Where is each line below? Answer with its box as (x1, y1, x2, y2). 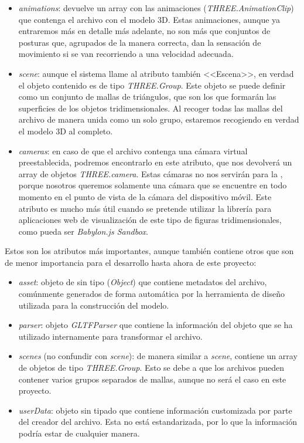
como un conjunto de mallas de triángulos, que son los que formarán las (18, 90, 276, 103)
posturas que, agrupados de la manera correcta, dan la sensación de (18, 36, 261, 48)
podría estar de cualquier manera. (18, 427, 140, 439)
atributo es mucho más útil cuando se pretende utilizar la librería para (18, 202, 272, 214)
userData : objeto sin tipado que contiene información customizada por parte (18, 404, 292, 416)
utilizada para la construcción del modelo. (18, 299, 169, 311)
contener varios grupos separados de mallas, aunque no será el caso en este (18, 373, 286, 385)
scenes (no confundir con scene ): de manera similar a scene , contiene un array (18, 350, 298, 362)
